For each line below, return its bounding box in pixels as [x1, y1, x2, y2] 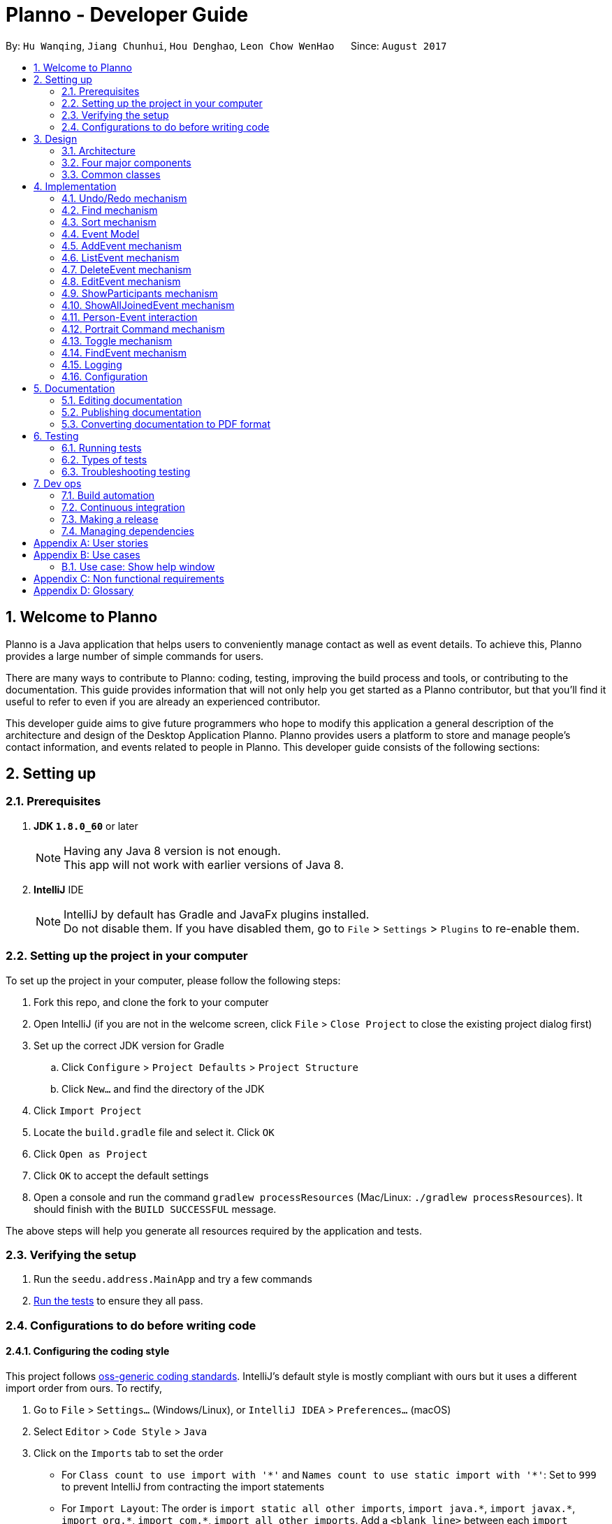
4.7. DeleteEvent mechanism [61, 263, 191, 275]
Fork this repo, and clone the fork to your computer [34, 995, 269, 1008]
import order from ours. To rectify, [6, 1381, 163, 1394]
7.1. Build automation [61, 489, 155, 501]
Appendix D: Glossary [34, 584, 134, 596]
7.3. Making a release [61, 512, 159, 525]
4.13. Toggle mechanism [61, 334, 173, 347]
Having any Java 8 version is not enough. [64, 843, 281, 858]
